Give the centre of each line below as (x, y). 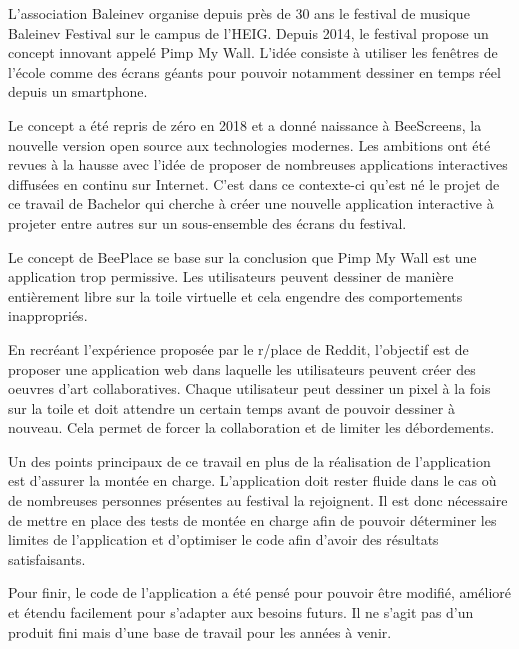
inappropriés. (48, 315)
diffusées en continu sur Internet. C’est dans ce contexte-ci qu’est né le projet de (254, 183)
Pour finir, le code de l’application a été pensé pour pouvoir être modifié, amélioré (259, 592)
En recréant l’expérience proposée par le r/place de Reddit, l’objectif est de (238, 348)
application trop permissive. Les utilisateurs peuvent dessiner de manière (231, 276)
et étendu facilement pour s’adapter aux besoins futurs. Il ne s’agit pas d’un (241, 612)
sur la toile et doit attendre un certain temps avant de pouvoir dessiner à (231, 407)
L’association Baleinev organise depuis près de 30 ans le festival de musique (239, 13)
